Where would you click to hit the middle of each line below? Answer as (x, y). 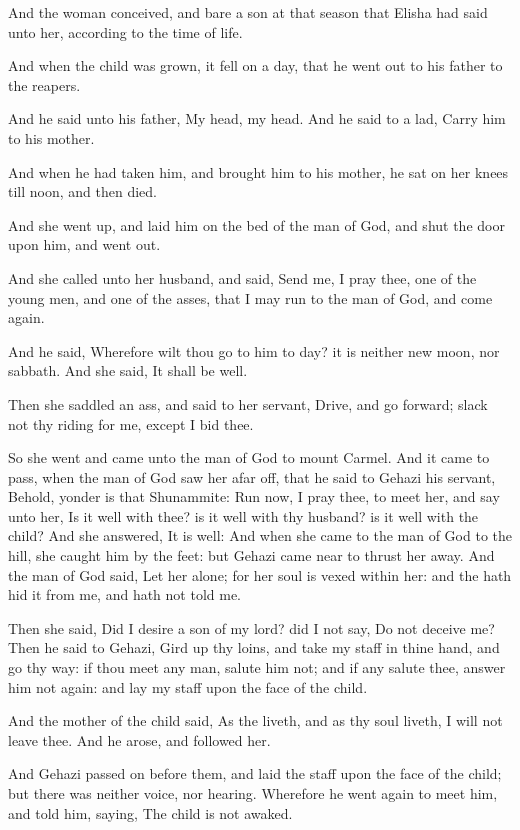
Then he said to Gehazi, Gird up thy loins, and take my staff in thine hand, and (254, 647)
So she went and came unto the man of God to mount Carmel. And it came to (249, 457)
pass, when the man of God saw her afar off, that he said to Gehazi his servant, (252, 476)
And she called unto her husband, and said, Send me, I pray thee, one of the (242, 277)
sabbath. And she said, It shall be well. (128, 370)
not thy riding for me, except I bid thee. (131, 423)
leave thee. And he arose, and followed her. (139, 739)
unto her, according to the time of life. (125, 31)
